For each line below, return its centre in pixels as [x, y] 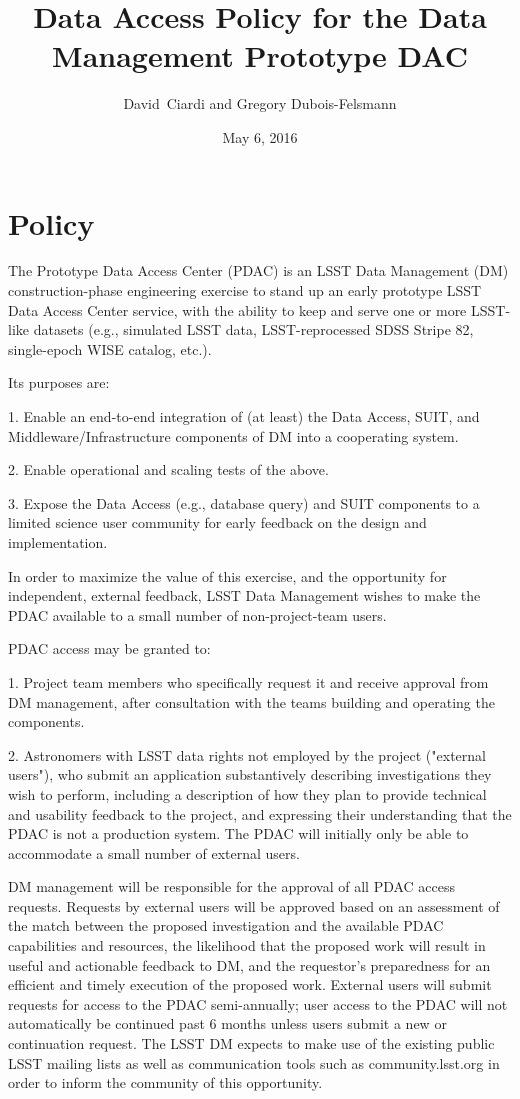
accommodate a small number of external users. [154, 852]
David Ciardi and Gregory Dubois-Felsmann [260, 103]
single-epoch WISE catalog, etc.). [110, 348]
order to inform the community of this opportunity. [165, 1082]
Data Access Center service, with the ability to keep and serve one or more [237, 309]
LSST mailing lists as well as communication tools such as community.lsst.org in [254, 1062]
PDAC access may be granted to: [109, 648]
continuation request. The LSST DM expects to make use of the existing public [251, 1043]
